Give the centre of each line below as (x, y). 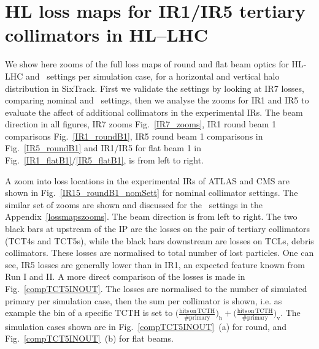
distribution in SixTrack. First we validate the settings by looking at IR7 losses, (155, 88)
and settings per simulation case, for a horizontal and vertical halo (153, 76)
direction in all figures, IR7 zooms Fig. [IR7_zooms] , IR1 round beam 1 (141, 124)
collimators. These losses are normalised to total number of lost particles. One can (159, 253)
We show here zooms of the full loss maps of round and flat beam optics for (147, 64)
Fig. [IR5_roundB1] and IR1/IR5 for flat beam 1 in (103, 148)
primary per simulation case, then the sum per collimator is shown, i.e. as (144, 300)
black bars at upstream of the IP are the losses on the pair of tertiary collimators (158, 229)
